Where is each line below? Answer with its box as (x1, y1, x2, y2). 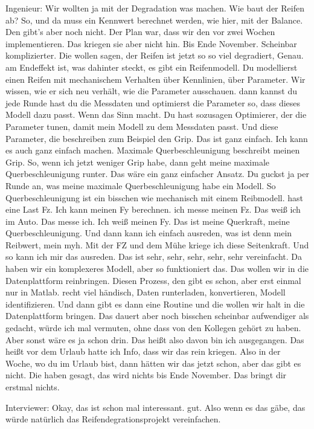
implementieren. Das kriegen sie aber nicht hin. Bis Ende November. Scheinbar (5, 37, 297, 50)
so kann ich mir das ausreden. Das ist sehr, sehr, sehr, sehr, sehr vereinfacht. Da (5, 250, 303, 263)
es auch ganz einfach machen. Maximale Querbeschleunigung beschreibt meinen (5, 144, 300, 156)
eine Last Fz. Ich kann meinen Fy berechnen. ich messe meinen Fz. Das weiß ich (5, 203, 301, 216)
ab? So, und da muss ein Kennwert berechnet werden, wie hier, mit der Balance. (5, 13, 303, 26)
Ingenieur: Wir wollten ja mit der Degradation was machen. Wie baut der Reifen (5, 2, 304, 14)
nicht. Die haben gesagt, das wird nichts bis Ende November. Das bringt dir (5, 369, 287, 381)
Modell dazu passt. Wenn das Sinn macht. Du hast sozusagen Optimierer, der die (5, 108, 307, 121)
